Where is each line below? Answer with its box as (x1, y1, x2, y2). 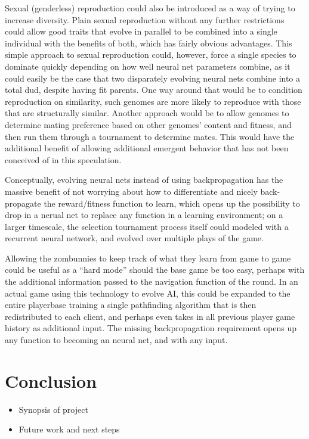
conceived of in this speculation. (5, 153, 122, 166)
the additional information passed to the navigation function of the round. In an (5, 275, 298, 288)
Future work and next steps (18, 423, 120, 435)
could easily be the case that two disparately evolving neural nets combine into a (5, 71, 301, 84)
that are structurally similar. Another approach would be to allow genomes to (5, 107, 289, 119)
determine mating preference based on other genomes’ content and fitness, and (5, 118, 292, 130)
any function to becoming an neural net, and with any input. (5, 334, 228, 346)
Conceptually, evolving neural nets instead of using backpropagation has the (5, 173, 283, 186)
